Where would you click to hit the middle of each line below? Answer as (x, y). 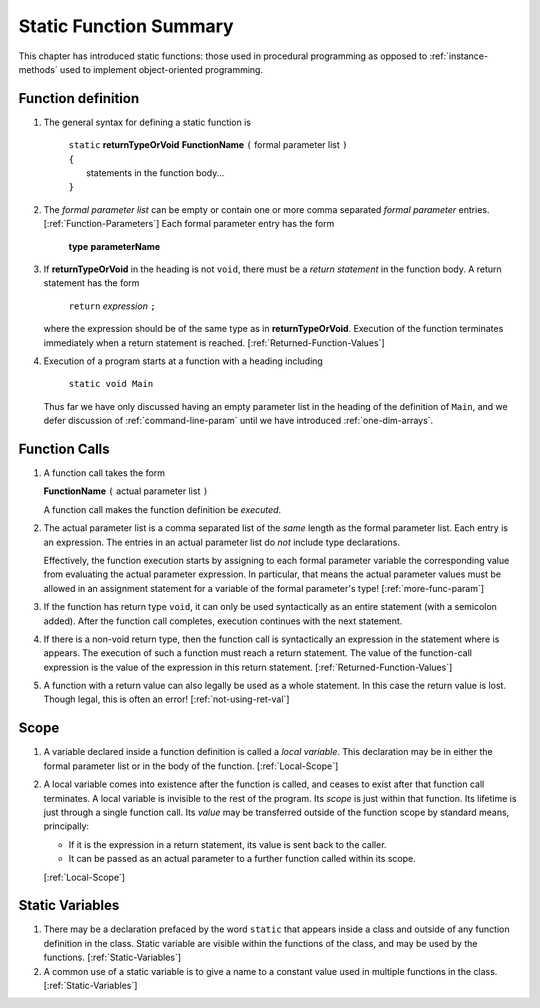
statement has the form (91, 283)
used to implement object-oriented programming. (162, 69)
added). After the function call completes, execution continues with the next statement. (223, 621)
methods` (38, 69)
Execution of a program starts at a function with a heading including (183, 361)
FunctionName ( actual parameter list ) (126, 491)
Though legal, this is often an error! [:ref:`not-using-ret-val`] (166, 699)
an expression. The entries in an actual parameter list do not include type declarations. (221, 542)
